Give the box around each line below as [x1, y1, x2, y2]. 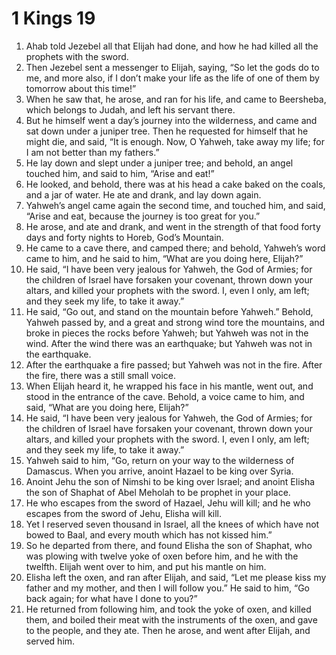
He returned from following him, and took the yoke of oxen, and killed [25, 603, 312, 615]
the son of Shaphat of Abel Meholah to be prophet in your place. [25, 486, 291, 498]
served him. [25, 635, 76, 647]
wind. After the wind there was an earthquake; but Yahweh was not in [25, 337, 313, 349]
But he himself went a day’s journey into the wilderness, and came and [25, 114, 318, 126]
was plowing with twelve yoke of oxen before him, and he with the [25, 550, 299, 562]
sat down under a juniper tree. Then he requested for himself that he [25, 125, 309, 137]
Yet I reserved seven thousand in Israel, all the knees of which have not [25, 518, 320, 530]
